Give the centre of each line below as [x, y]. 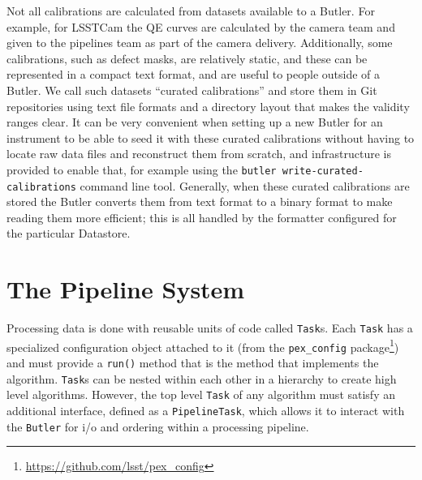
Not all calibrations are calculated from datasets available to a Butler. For [191, 11]
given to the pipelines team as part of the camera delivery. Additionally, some [200, 43]
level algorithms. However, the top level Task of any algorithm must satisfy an [201, 394]
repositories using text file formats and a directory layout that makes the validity [208, 106]
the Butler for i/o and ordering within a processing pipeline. [158, 426]
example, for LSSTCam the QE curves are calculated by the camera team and [201, 26]
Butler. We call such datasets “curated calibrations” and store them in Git [192, 90]
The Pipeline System [126, 289]
